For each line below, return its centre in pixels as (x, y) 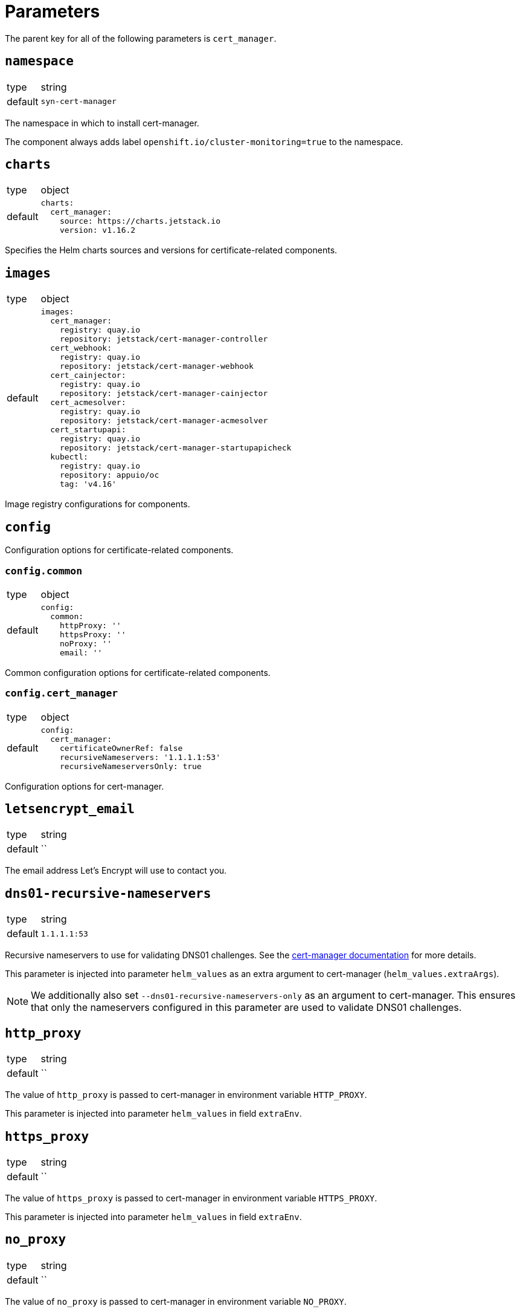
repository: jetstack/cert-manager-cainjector (164, 394)
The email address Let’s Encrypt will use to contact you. (116, 871)
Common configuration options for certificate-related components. (138, 672)
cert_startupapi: (88, 430)
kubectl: (69, 457)
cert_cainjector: (88, 375)
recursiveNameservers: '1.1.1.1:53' (140, 757)
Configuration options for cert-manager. (85, 786)
